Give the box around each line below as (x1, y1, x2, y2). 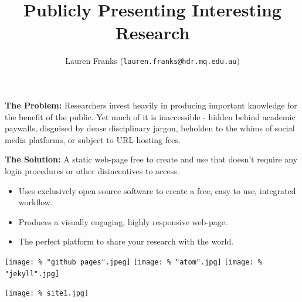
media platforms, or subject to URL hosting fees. (5, 133, 181, 145)
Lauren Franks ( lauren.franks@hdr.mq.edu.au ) (65, 55, 240, 67)
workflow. (18, 196, 53, 208)
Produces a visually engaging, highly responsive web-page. (18, 215, 228, 228)
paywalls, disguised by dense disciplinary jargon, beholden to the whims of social (5, 122, 295, 134)
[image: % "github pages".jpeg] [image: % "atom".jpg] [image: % (5, 257, 262, 266)
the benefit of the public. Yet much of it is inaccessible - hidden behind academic (5, 110, 296, 123)
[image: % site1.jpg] (5, 289, 89, 298)
